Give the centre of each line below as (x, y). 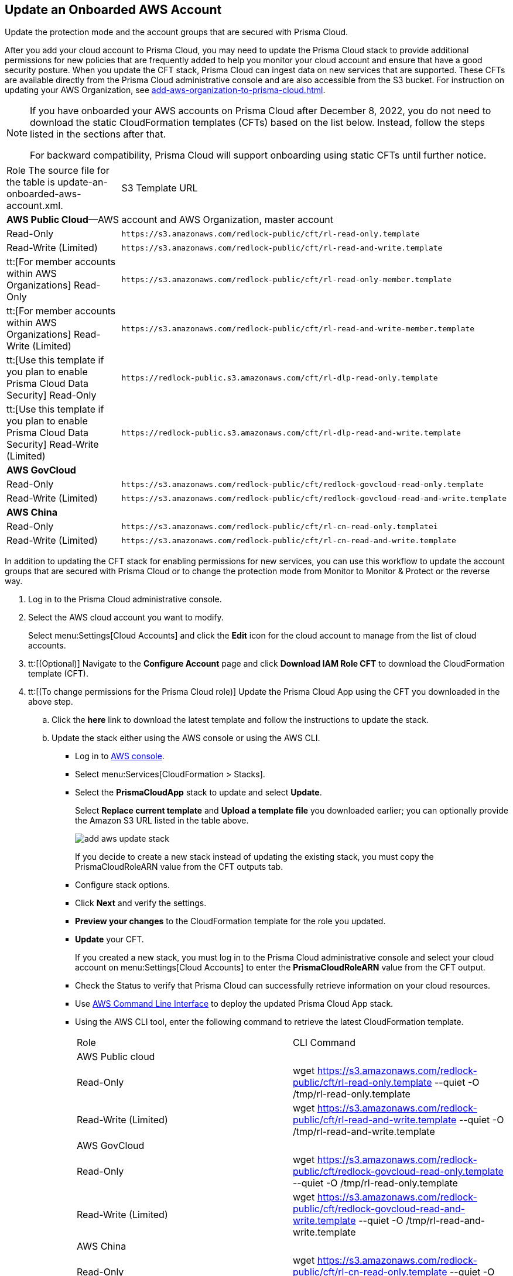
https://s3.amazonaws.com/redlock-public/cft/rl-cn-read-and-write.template (289, 540)
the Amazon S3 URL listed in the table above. (162, 821)
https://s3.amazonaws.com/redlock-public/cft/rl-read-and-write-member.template (298, 328)
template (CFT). (59, 674)
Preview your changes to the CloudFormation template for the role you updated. (230, 921)
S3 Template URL (160, 188)
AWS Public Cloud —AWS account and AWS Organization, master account (170, 220)
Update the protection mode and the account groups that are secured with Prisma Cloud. (177, 32)
